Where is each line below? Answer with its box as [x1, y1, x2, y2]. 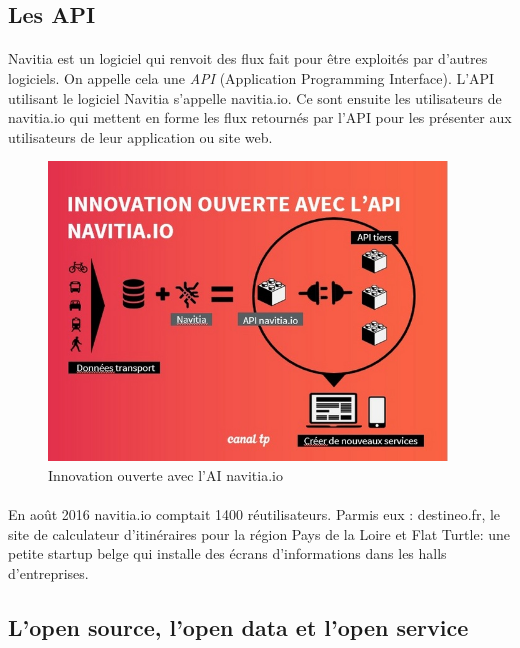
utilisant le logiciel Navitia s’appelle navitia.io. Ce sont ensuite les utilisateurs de [8, 87, 502, 108]
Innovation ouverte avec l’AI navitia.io [48, 464, 283, 485]
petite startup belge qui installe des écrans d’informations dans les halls [8, 543, 447, 564]
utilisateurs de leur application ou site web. [8, 126, 273, 147]
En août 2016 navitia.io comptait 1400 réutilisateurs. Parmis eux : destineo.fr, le [8, 504, 501, 525]
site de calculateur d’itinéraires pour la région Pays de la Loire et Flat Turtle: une [8, 523, 510, 544]
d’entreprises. [8, 562, 89, 583]
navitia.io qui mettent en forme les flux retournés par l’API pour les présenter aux [8, 107, 512, 128]
